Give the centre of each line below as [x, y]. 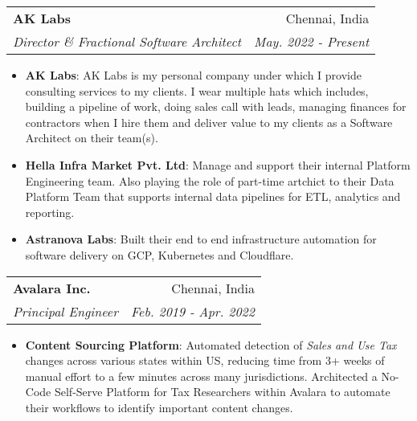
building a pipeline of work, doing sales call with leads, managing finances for [216, 106]
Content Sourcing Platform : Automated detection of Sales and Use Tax [211, 344]
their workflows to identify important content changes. [159, 407]
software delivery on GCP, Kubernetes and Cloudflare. [159, 254]
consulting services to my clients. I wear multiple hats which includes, [197, 90]
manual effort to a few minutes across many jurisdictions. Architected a [201, 376]
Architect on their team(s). [92, 138]
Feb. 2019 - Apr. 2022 [192, 311]
